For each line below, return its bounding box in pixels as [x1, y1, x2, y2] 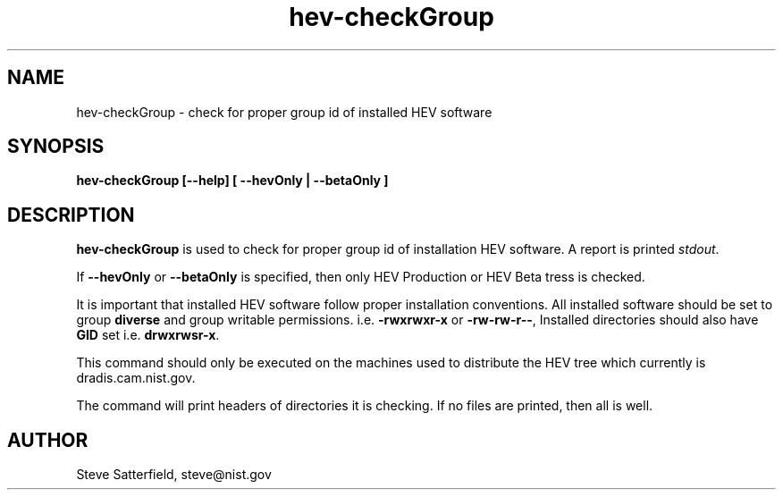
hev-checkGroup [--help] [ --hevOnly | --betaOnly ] [76, 173, 389, 189]
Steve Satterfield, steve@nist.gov [76, 467, 272, 483]
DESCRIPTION [7, 203, 135, 226]
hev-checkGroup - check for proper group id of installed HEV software [76, 104, 493, 120]
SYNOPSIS [7, 135, 105, 158]
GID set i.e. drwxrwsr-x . [76, 327, 220, 343]
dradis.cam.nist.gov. [76, 370, 196, 386]
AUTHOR [7, 428, 88, 451]
